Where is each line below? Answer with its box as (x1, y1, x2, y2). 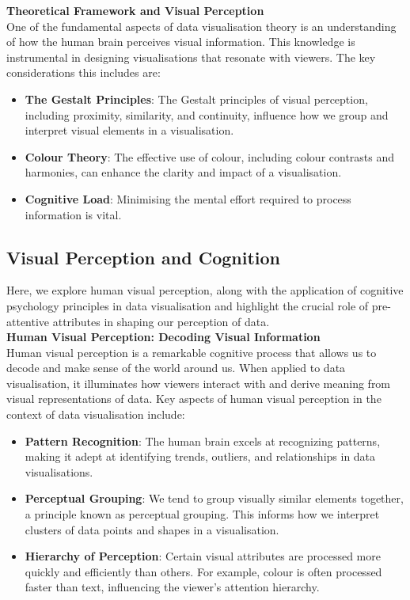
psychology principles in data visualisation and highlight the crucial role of (6, 297, 369, 313)
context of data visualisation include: (6, 406, 185, 423)
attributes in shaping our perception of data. (52, 313, 270, 329)
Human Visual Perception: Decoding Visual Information (6, 328, 321, 345)
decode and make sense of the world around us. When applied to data (6, 359, 346, 376)
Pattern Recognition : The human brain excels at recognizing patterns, (25, 432, 381, 449)
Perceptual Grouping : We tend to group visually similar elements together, (25, 490, 404, 507)
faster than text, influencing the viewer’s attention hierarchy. (25, 579, 320, 595)
